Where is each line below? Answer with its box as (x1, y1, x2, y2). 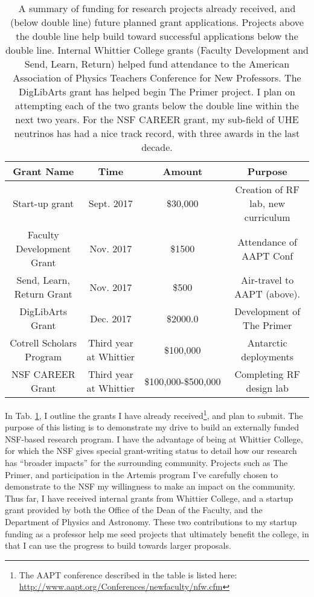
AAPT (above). (234, 287, 301, 301)
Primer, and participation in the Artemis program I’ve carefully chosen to (5, 468, 278, 480)
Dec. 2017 (90, 311, 132, 325)
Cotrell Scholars (10, 336, 77, 350)
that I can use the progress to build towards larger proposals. (5, 539, 231, 552)
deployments (241, 350, 294, 363)
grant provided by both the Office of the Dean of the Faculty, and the (5, 503, 263, 516)
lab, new (249, 196, 286, 210)
